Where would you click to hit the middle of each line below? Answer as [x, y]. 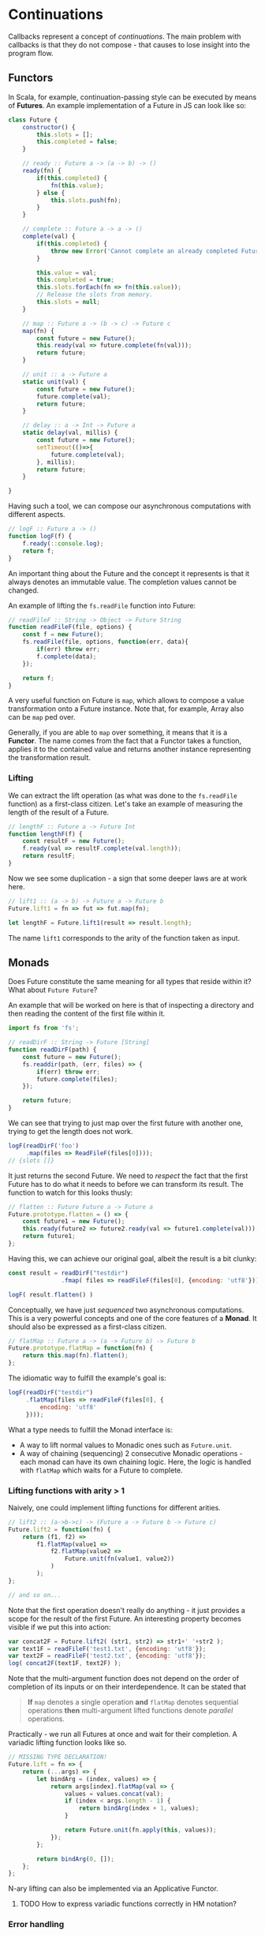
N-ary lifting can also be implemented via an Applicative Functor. [113, 1888]
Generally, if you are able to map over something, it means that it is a [118, 732]
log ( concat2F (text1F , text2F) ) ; [65, 1664]
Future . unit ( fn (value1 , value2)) [119, 1559]
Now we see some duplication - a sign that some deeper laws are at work [128, 878]
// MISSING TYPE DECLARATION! [58, 1757]
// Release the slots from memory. [95, 295]
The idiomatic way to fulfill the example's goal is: [88, 1378]
